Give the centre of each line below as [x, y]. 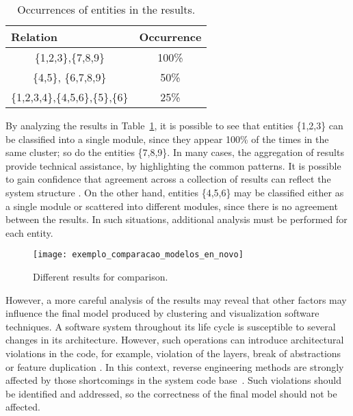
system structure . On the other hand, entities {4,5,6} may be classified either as [175, 192]
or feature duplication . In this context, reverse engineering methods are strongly [175, 366]
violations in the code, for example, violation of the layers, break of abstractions [173, 353]
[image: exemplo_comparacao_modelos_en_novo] [138, 255]
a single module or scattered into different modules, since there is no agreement [172, 206]
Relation [34, 37]
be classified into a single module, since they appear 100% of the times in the [167, 139]
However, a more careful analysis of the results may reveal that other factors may [176, 299]
